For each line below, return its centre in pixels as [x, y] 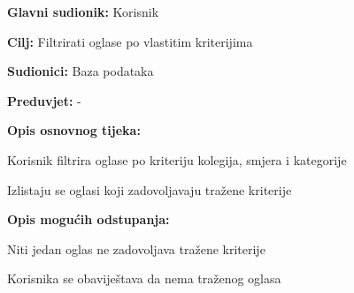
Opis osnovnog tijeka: [74, 130]
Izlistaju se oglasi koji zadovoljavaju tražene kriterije [150, 189]
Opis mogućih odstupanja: [88, 219]
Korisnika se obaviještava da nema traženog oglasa [144, 278]
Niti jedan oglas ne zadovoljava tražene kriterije [136, 248]
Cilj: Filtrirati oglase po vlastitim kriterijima [130, 41]
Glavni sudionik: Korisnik [83, 11]
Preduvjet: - [44, 100]
